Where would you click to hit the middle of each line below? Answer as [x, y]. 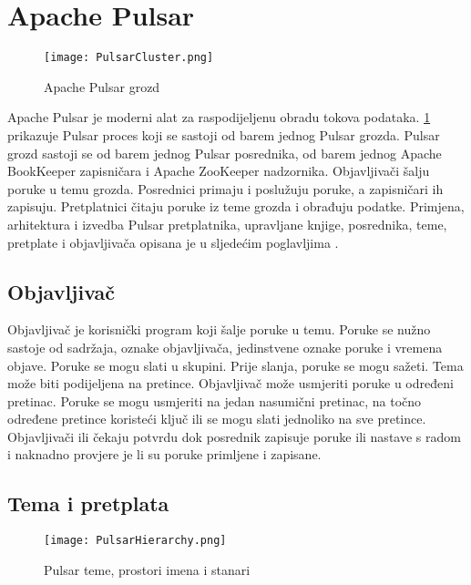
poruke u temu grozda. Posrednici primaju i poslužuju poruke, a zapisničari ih [225, 188]
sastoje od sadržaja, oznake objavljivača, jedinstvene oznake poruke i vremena [225, 347]
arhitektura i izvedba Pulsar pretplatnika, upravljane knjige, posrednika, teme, [227, 224]
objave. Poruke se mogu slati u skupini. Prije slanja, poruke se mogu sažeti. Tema [235, 365]
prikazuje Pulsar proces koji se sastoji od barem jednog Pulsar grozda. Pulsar [224, 134]
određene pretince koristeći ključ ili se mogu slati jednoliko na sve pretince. [217, 419]
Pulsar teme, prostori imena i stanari [147, 569]
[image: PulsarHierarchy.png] [135, 541]
